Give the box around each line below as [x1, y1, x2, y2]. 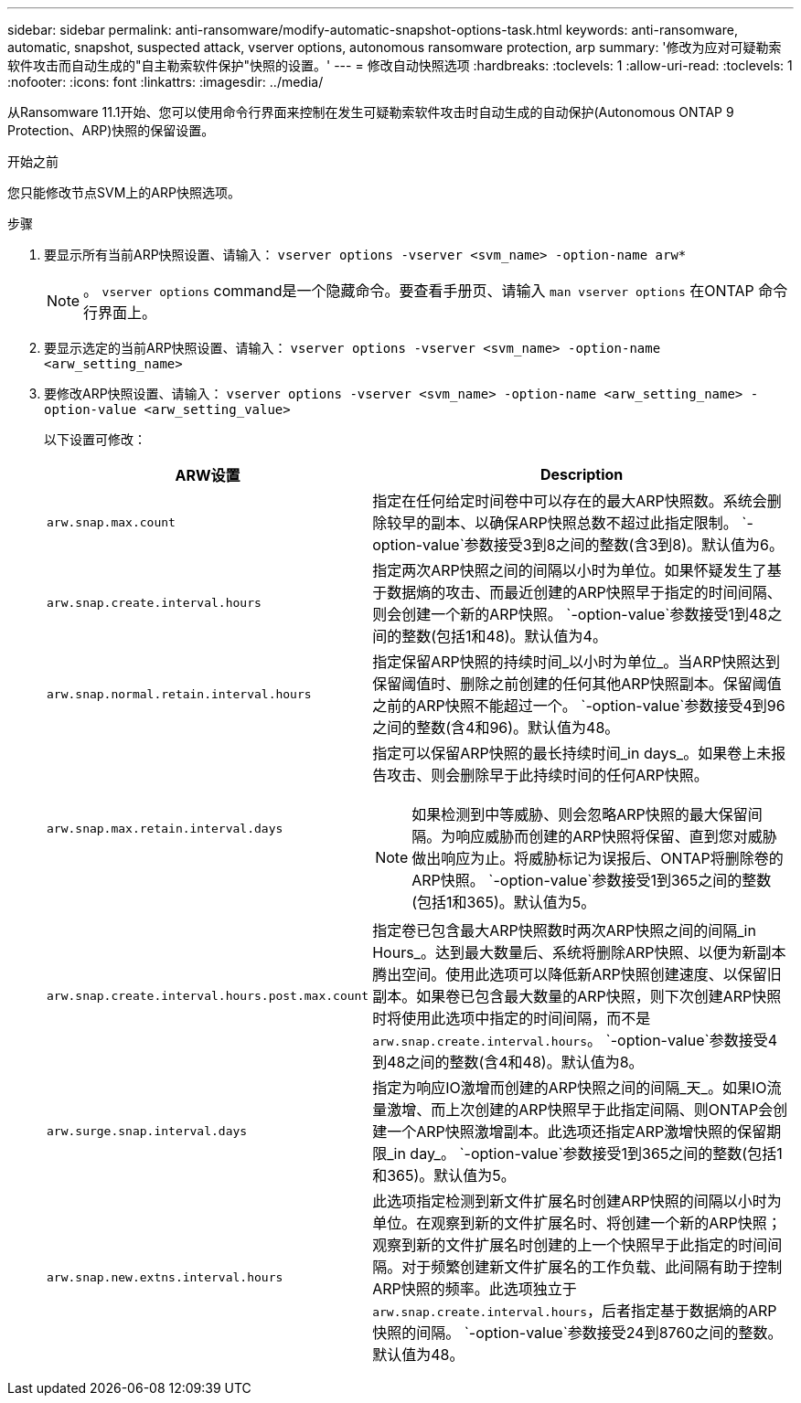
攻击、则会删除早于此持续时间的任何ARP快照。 [387, 766, 709, 784]
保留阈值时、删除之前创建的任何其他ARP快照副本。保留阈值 [372, 675, 782, 693]
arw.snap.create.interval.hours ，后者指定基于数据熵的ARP [372, 1302, 777, 1320]
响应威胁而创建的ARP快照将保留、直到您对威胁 [455, 827, 777, 845]
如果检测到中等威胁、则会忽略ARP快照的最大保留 [411, 805, 748, 824]
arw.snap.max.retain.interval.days [47, 821, 283, 835]
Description [539, 465, 624, 484]
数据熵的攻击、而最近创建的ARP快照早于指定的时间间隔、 [387, 583, 782, 601]
